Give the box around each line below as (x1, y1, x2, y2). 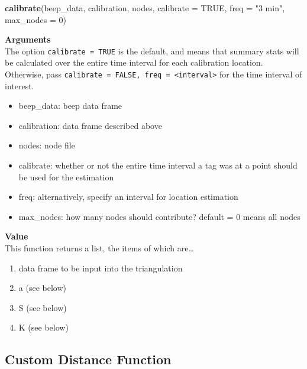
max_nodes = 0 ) (5, 13, 66, 25)
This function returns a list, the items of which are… (5, 242, 194, 254)
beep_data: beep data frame (18, 99, 122, 112)
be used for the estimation (18, 170, 114, 183)
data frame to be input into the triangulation (18, 261, 183, 274)
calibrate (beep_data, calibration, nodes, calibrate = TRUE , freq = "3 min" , (5, 2, 285, 14)
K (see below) (18, 321, 69, 334)
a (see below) (18, 281, 66, 294)
